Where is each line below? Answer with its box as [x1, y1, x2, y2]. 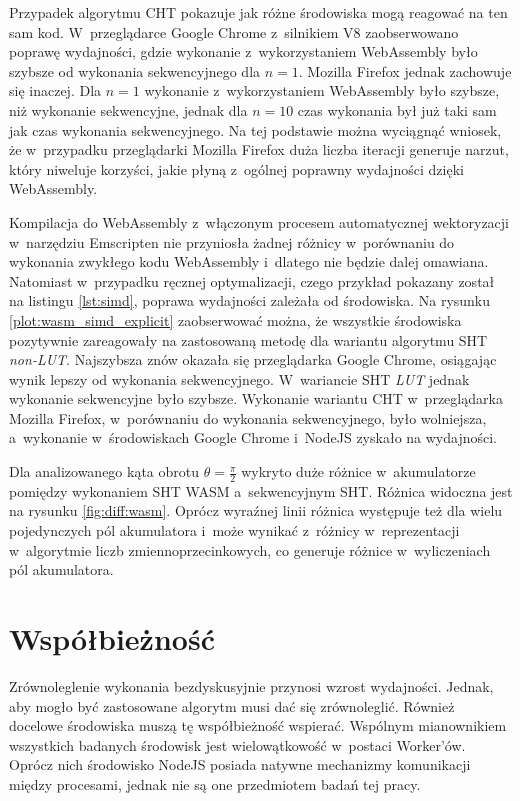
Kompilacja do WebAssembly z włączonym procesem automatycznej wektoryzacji [9, 211, 510, 232]
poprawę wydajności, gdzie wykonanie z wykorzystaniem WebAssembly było [9, 41, 478, 62]
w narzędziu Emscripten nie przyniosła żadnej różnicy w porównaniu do [9, 231, 455, 252]
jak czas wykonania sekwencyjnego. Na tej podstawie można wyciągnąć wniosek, [9, 119, 502, 140]
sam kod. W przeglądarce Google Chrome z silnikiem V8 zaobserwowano [9, 21, 459, 42]
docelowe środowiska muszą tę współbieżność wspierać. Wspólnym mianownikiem [9, 715, 507, 736]
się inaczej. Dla [9, 80, 102, 101]
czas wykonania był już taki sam [297, 99, 497, 120]
